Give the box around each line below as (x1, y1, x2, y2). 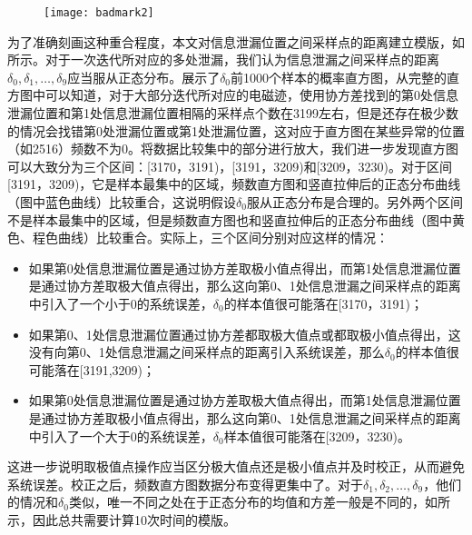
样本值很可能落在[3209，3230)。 (223, 426, 411, 445)
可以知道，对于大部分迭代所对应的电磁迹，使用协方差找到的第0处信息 (44, 85, 458, 104)
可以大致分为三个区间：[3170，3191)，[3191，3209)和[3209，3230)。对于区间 (7, 156, 453, 175)
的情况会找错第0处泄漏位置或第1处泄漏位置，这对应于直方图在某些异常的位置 (7, 121, 465, 140)
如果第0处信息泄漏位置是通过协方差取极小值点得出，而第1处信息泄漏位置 (28, 258, 461, 277)
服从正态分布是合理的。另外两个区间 (246, 193, 463, 211)
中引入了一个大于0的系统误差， (28, 426, 213, 445)
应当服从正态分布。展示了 (67, 67, 221, 86)
